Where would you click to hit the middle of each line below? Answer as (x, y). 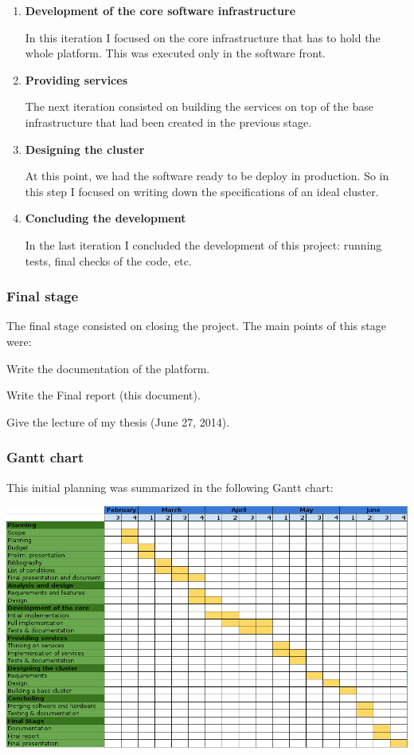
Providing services (76, 79)
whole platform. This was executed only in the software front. (175, 53)
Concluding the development (105, 218)
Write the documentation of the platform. (108, 368)
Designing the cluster (85, 149)
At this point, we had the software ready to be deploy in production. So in (207, 176)
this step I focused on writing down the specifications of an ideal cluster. (202, 191)
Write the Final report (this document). (103, 395)
